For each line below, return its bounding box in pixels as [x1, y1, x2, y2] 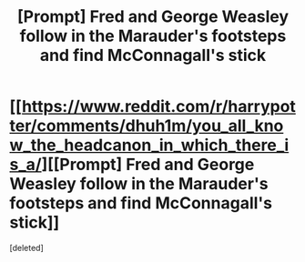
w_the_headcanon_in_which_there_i [9, 135, 290, 156]
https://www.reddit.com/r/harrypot [21, 96, 296, 117]
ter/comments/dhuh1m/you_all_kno [9, 116, 284, 136]
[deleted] [9, 242, 44, 253]
